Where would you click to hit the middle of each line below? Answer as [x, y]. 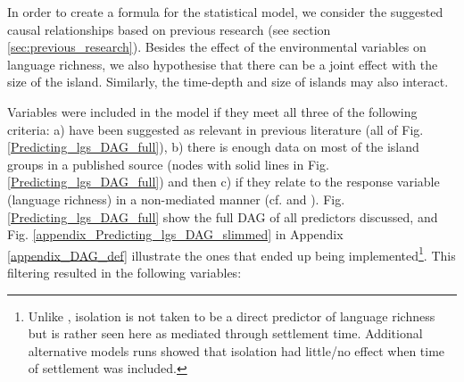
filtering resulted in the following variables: [124, 272]
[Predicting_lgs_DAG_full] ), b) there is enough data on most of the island [213, 147]
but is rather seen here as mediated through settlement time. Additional [225, 333]
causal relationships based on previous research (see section [169, 29]
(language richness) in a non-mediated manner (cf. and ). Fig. [176, 199]
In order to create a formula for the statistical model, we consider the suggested [225, 12]
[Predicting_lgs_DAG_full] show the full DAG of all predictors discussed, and [223, 216]
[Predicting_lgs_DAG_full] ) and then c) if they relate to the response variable [224, 182]
